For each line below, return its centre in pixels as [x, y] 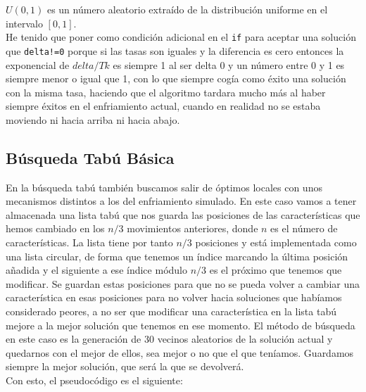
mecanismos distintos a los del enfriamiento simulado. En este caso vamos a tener [181, 201]
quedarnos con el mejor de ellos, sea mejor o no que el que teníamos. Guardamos [180, 352]
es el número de [304, 228]
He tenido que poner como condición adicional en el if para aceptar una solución [181, 37]
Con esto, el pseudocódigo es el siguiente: [94, 380]
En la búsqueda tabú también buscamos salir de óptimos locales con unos [164, 187]
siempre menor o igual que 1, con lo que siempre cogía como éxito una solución [176, 78]
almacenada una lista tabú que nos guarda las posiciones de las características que [183, 214]
